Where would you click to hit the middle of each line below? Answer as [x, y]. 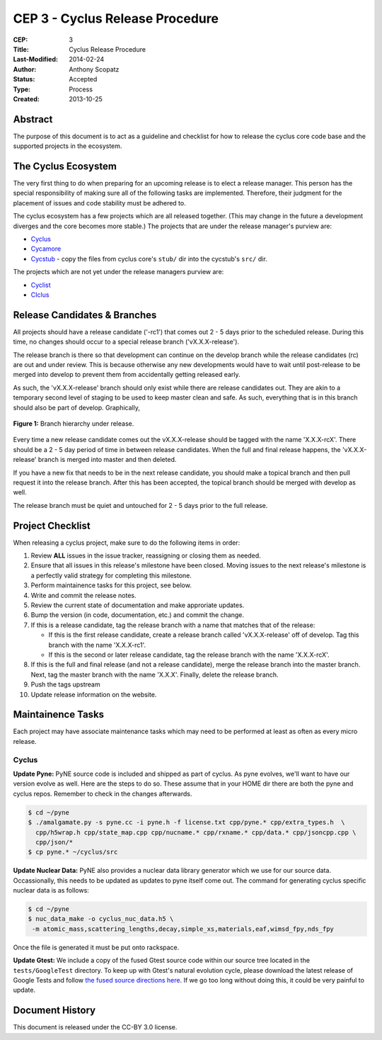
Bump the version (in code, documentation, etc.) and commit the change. [137, 615]
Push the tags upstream [65, 684]
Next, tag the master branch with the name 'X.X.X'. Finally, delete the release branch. [155, 674]
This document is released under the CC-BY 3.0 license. [95, 1027]
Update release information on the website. [94, 694]
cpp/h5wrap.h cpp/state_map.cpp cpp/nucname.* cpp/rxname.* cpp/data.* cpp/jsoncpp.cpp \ [196, 832]
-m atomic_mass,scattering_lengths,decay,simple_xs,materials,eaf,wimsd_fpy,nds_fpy [183, 929]
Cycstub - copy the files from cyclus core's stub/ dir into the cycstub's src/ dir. [149, 259]
